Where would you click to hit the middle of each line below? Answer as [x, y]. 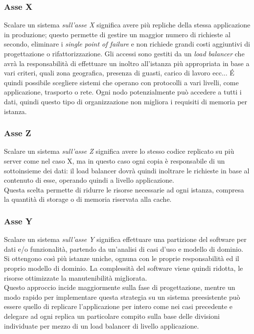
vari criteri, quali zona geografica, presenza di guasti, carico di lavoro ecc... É [119, 73]
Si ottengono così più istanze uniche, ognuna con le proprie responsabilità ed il [122, 258]
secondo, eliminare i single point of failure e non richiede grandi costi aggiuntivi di [127, 44]
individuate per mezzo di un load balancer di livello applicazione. [102, 325]
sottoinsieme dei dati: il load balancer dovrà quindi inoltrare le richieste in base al [127, 170]
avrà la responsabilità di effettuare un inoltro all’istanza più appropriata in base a [127, 63]
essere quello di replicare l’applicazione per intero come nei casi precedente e [118, 306]
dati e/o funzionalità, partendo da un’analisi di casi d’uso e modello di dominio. [124, 249]
